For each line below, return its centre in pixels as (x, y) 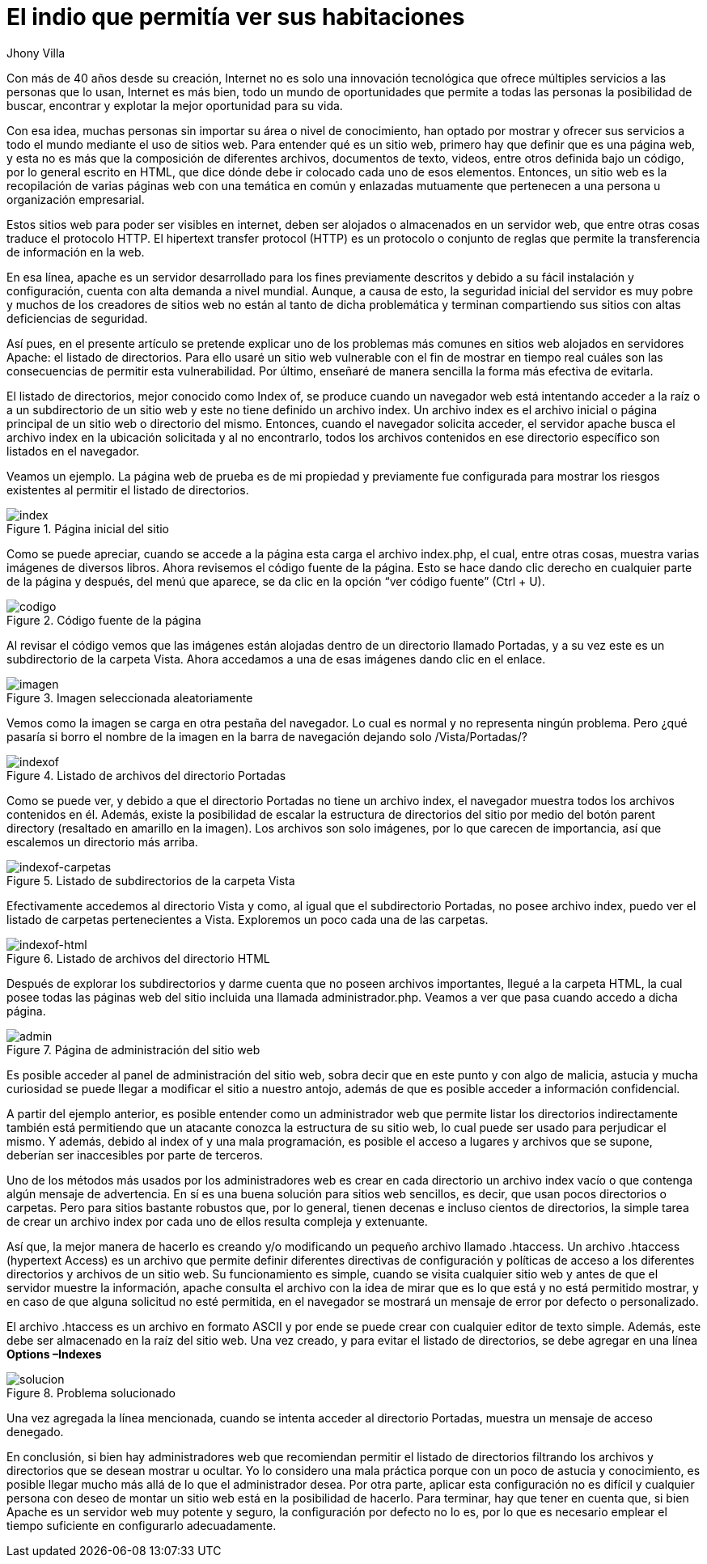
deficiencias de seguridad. (77, 318)
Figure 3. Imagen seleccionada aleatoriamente (130, 697)
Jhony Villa (36, 53)
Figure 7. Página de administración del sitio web (133, 1049)
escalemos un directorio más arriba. (102, 841)
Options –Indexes (54, 1354)
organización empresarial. (76, 199)
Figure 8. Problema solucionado (91, 1392)
